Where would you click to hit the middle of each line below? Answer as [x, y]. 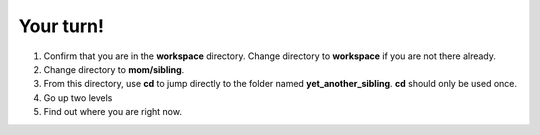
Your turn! [61, 26]
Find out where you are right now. [112, 112]
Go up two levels [78, 97]
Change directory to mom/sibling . [114, 69]
